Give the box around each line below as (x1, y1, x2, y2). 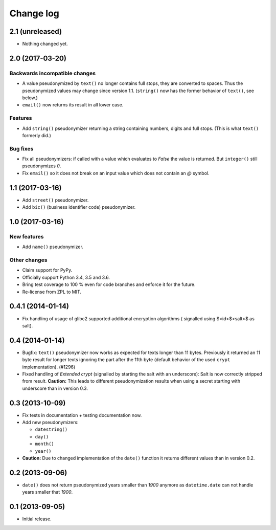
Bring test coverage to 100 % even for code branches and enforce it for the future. (22, 281, 196, 288)
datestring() (35, 427, 68, 432)
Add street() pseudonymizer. (22, 197, 89, 203)
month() (35, 441, 55, 447)
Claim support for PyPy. (22, 267, 73, 273)
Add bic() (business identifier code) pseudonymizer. (22, 204, 136, 210)
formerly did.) (22, 132, 51, 138)
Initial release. (22, 516, 52, 522)
